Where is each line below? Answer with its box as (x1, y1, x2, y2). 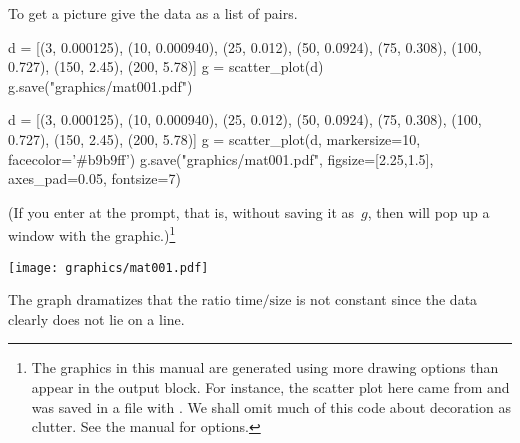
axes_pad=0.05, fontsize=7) (8, 168, 181, 189)
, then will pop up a (367, 201, 490, 222)
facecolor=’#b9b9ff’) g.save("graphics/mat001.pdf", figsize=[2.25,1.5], (8, 148, 434, 169)
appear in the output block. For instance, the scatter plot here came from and (31, 377, 510, 398)
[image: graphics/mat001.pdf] (8, 260, 209, 275)
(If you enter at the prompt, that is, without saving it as (8, 201, 355, 222)
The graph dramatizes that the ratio (8, 289, 231, 310)
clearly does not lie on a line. (8, 308, 185, 329)
